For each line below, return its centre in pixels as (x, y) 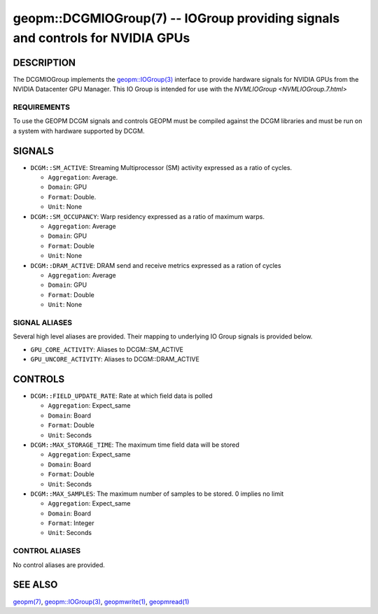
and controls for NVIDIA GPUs (101, 38)
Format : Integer (71, 523)
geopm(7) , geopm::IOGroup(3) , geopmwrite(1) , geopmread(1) (101, 601)
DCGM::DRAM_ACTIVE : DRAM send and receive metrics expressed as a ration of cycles (156, 265)
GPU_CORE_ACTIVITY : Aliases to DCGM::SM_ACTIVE (107, 349)
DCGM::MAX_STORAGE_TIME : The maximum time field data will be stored (135, 445)
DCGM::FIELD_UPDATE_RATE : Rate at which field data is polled (121, 396)
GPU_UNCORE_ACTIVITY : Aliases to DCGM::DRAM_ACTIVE (115, 359)
